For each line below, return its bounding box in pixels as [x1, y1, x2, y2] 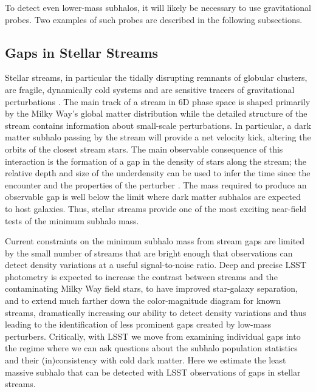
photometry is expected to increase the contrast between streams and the [5, 270, 278, 283]
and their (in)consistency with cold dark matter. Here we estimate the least [5, 354, 286, 366]
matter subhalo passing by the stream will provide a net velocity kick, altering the [5, 131, 311, 143]
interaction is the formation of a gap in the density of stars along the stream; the [5, 154, 306, 167]
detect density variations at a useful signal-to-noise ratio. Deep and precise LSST [5, 258, 307, 271]
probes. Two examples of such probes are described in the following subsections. [5, 13, 303, 26]
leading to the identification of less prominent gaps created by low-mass [5, 318, 272, 331]
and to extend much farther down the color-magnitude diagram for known [5, 294, 281, 307]
